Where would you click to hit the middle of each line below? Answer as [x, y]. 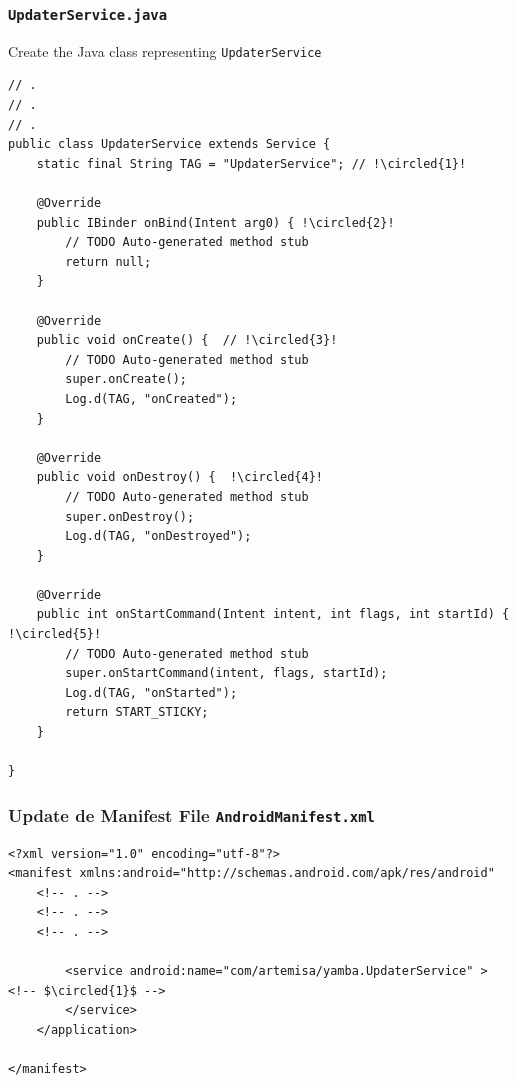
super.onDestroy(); [130, 516]
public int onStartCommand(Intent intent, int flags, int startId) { [273, 614]
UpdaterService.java [88, 14]
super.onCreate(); [126, 379]
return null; [108, 261]
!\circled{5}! [55, 634]
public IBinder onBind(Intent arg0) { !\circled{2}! [215, 222]
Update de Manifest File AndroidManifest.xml [191, 814]
